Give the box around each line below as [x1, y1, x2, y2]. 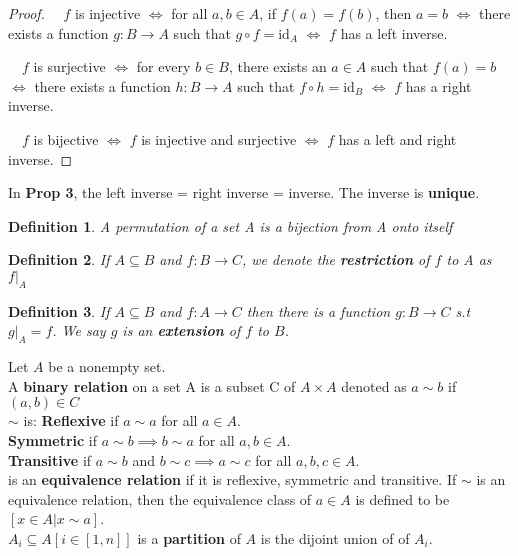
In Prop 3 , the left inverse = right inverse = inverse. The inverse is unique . [8, 182, 480, 203]
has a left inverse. [340, 22, 448, 43]
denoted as [341, 375, 407, 396]
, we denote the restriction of [242, 249, 430, 270]
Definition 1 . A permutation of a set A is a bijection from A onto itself [8, 215, 453, 236]
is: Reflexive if [23, 410, 119, 431]
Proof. [8, 3, 45, 23]
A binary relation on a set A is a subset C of [8, 375, 296, 396]
